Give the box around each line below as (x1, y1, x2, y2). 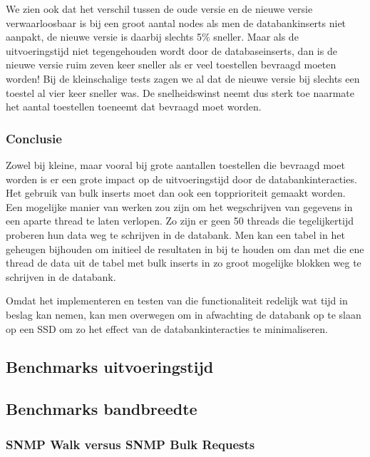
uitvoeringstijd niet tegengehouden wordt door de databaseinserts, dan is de (6, 43, 337, 58)
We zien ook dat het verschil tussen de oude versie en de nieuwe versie (6, 1, 313, 16)
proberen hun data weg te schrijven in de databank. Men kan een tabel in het (6, 227, 345, 242)
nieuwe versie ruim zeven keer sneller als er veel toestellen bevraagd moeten (6, 57, 336, 72)
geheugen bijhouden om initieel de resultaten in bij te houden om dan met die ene (6, 241, 364, 256)
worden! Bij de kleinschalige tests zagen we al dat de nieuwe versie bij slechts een (6, 71, 360, 86)
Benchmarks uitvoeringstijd (6, 356, 214, 378)
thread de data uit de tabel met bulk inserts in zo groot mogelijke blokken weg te (6, 255, 361, 270)
